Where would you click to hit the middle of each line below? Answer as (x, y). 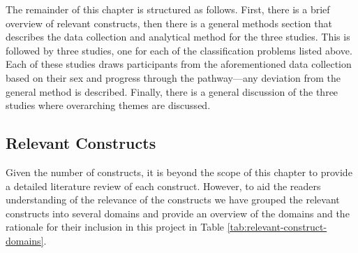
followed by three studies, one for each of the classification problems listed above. (179, 50)
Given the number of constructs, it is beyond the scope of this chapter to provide (179, 172)
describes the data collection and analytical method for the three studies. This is (178, 37)
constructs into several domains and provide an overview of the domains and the (178, 213)
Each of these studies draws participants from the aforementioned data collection (179, 64)
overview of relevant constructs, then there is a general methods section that (169, 23)
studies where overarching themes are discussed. (108, 105)
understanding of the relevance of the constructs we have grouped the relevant (173, 200)
